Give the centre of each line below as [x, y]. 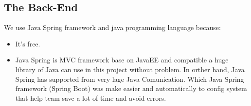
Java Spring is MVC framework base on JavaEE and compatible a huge [122, 60]
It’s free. [28, 43]
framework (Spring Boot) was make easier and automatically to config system [131, 88]
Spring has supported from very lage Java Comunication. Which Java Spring [130, 79]
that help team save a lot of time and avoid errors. [91, 98]
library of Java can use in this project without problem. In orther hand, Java [130, 69]
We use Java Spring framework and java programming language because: [112, 27]
